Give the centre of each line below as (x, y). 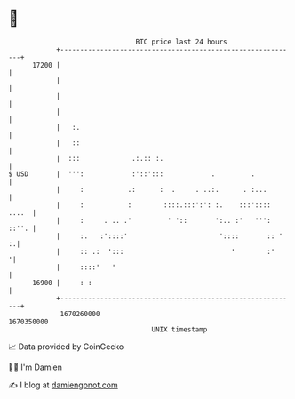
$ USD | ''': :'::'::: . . (132, 174)
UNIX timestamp (179, 329)
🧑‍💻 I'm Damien (36, 367)
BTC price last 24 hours (181, 42)
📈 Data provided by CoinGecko (66, 347)
